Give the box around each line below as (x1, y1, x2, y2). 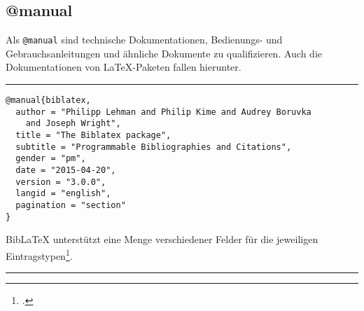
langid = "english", (15, 188, 111, 199)
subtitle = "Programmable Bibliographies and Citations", (15, 141, 292, 152)
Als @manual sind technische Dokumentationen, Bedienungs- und (6, 32, 283, 47)
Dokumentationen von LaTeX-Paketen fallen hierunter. (6, 60, 241, 74)
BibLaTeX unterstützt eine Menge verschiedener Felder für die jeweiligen (6, 232, 318, 247)
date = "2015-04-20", (15, 165, 116, 175)
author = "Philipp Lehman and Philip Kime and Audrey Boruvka (15, 106, 311, 117)
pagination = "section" (15, 200, 126, 210)
